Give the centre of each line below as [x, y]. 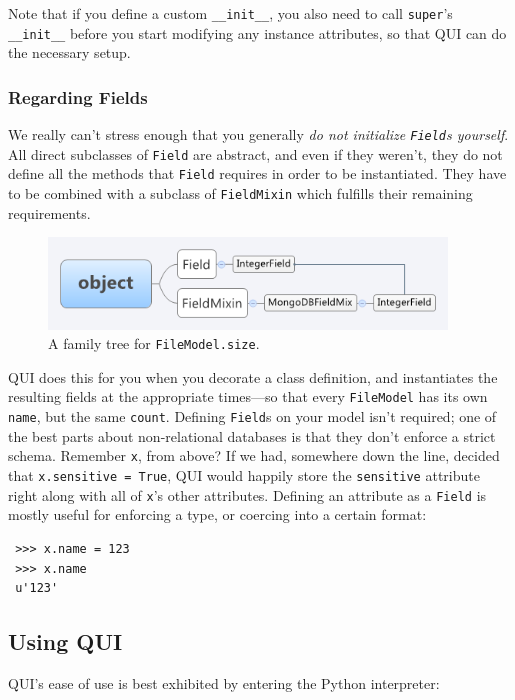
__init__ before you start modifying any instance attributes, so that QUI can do [257, 32]
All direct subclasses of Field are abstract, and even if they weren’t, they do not [255, 153]
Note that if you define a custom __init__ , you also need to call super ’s [230, 13]
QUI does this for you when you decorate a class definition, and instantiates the [253, 376]
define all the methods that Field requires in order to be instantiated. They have [257, 173]
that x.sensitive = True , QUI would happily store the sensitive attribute [244, 475]
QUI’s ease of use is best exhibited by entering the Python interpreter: [224, 682]
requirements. [49, 212]
